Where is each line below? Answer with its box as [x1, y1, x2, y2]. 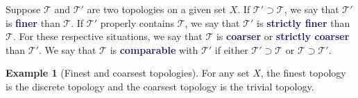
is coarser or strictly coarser [216, 29, 350, 43]
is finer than [6, 15, 60, 30]
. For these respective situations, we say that [12, 29, 203, 43]
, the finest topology [260, 66, 346, 80]
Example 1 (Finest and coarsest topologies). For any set [6, 66, 250, 80]
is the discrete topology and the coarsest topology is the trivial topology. [6, 79, 314, 93]
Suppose [6, 2, 41, 16]
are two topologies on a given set [87, 2, 227, 16]
